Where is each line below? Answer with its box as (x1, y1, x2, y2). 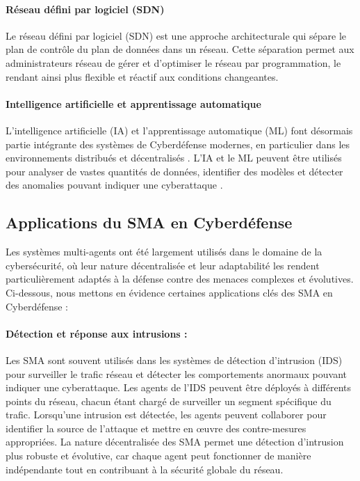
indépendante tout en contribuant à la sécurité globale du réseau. (6, 462, 284, 476)
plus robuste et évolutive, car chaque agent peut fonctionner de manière (6, 448, 311, 463)
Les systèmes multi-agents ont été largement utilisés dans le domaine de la (6, 244, 322, 259)
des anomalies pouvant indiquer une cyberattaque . (6, 178, 223, 192)
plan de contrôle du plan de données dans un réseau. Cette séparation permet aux (6, 42, 354, 56)
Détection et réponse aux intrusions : (6, 326, 188, 340)
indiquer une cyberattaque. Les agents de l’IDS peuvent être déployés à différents (6, 380, 352, 395)
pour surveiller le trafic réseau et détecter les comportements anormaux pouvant (6, 366, 347, 381)
